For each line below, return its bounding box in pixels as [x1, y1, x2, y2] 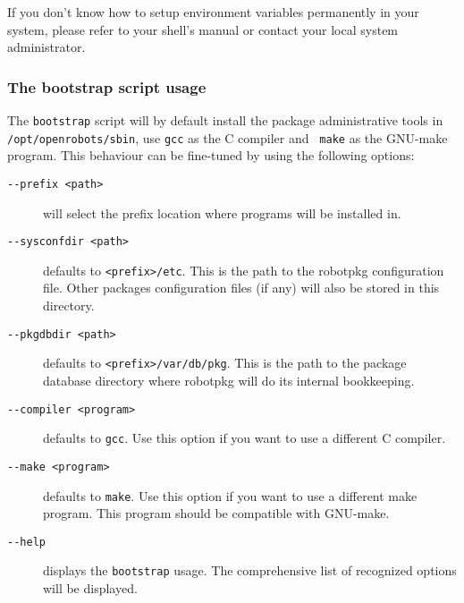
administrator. [7, 38, 86, 56]
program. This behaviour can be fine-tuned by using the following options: [7, 146, 415, 165]
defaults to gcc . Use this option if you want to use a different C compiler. [43, 429, 446, 447]
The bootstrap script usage [7, 75, 207, 98]
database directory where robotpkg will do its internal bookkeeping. [43, 370, 415, 389]
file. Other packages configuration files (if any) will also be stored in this [43, 278, 440, 297]
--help [7, 535, 46, 548]
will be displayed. [43, 579, 138, 598]
